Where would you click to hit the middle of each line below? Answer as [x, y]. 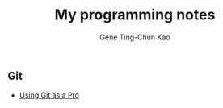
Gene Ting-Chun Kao [135, 37]
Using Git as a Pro [49, 95]
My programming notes [135, 15]
